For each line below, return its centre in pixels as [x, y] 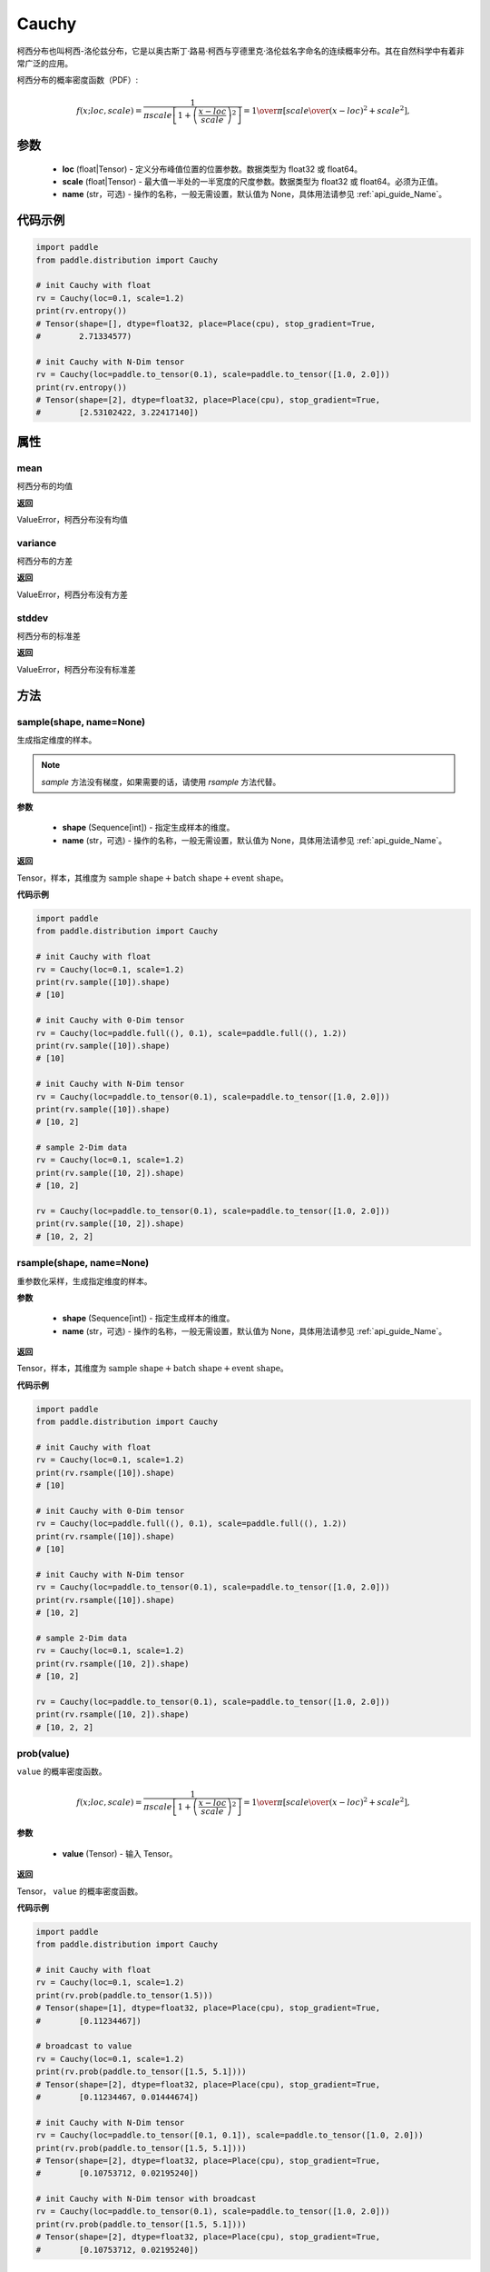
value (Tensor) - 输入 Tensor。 [120, 1853]
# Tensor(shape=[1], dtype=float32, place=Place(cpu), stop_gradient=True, [208, 2008]
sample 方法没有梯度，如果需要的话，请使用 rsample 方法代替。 [161, 782]
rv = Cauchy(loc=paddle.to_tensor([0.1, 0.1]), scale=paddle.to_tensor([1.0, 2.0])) [230, 2135]
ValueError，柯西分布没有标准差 [76, 669]
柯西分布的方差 [44, 561]
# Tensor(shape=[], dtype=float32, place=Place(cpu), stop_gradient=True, [206, 324]
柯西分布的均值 [44, 486]
